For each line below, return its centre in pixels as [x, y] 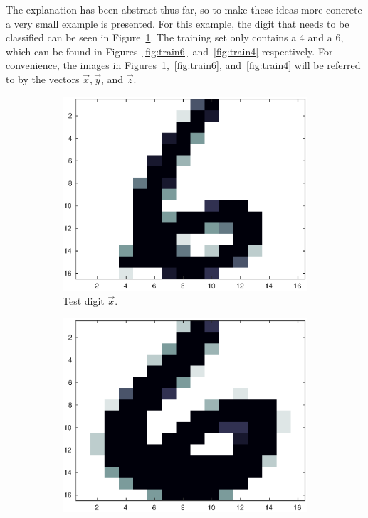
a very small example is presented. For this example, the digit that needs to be [178, 23]
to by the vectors [43, 79]
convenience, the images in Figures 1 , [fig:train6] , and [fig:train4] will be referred [183, 65]
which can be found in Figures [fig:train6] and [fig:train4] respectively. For [169, 51]
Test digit [84, 300]
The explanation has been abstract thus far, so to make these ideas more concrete [184, 9]
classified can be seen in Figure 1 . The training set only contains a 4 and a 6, [175, 37]
